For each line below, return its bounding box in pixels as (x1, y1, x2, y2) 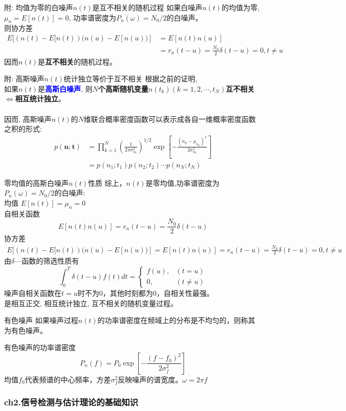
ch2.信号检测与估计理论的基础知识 (4, 396, 138, 408)
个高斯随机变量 (98, 83, 148, 94)
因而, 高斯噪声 (4, 113, 52, 124)
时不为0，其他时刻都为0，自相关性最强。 (77, 287, 214, 298)
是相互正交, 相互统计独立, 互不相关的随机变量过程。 (4, 297, 178, 308)
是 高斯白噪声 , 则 (37, 83, 93, 94)
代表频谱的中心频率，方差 (25, 374, 111, 384)
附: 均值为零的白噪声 (4, 2, 73, 12)
